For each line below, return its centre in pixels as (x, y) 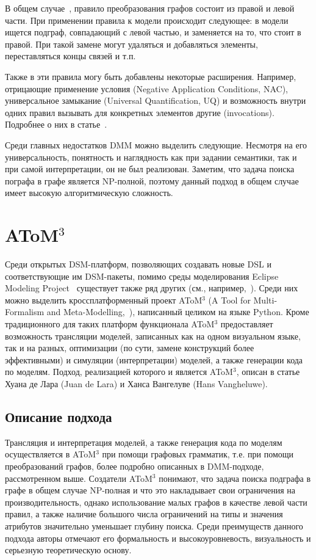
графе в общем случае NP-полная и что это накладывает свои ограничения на (150, 490)
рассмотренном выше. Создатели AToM (79, 478)
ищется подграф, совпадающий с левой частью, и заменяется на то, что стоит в (153, 32)
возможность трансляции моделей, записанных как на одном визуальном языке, (153, 336)
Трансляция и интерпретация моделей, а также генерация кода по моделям (144, 442)
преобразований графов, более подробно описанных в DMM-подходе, (135, 466)
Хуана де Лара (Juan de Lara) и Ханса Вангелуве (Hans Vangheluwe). (136, 383)
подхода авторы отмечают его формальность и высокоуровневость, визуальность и (158, 538)
